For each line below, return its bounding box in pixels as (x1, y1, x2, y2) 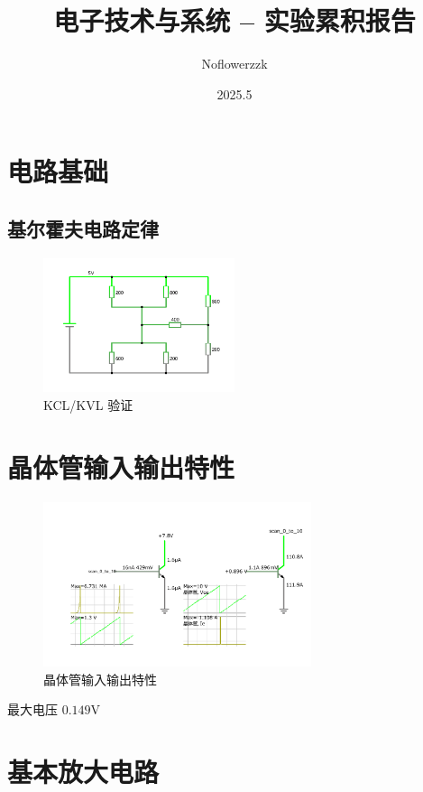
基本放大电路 (7, 753, 160, 789)
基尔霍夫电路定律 (7, 214, 159, 242)
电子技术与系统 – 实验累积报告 (53, 2, 416, 39)
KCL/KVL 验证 (43, 396, 133, 415)
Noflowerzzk (201, 54, 268, 73)
